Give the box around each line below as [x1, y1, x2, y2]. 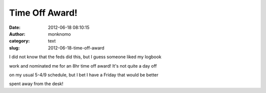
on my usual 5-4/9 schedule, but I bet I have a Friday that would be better [9, 71, 159, 78]
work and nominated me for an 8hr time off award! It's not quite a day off [9, 63, 157, 69]
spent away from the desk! [9, 81, 64, 87]
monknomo [48, 31, 71, 37]
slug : [9, 45, 20, 51]
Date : [9, 24, 21, 30]
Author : [9, 31, 26, 37]
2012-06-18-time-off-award [48, 45, 104, 51]
